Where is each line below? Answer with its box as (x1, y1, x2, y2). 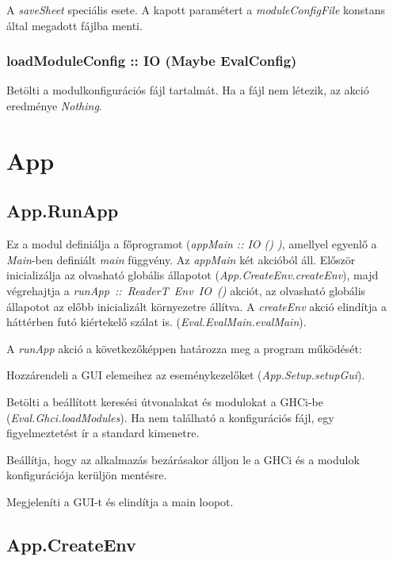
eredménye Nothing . (6, 98, 102, 113)
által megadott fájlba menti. (6, 17, 143, 33)
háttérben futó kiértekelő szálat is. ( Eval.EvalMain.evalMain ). (6, 313, 307, 330)
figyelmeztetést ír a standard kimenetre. (6, 425, 200, 441)
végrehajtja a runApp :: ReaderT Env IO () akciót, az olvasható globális (6, 282, 366, 298)
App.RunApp (6, 198, 119, 223)
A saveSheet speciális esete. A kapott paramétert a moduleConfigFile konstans (6, 2, 386, 17)
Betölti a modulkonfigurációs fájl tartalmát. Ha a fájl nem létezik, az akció (6, 82, 369, 98)
